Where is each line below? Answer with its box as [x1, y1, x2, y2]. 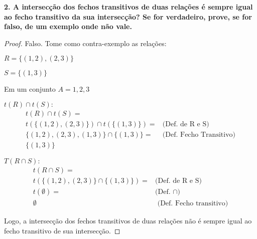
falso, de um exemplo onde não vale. [4, 21, 132, 32]
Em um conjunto [4, 84, 56, 94]
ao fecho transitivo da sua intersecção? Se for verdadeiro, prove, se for [4, 11, 252, 22]
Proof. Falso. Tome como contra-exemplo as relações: [4, 38, 167, 48]
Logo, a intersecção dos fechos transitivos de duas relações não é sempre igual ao [4, 215, 252, 226]
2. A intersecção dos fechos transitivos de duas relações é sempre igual [4, 2, 253, 12]
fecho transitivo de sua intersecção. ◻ [4, 225, 120, 235]
